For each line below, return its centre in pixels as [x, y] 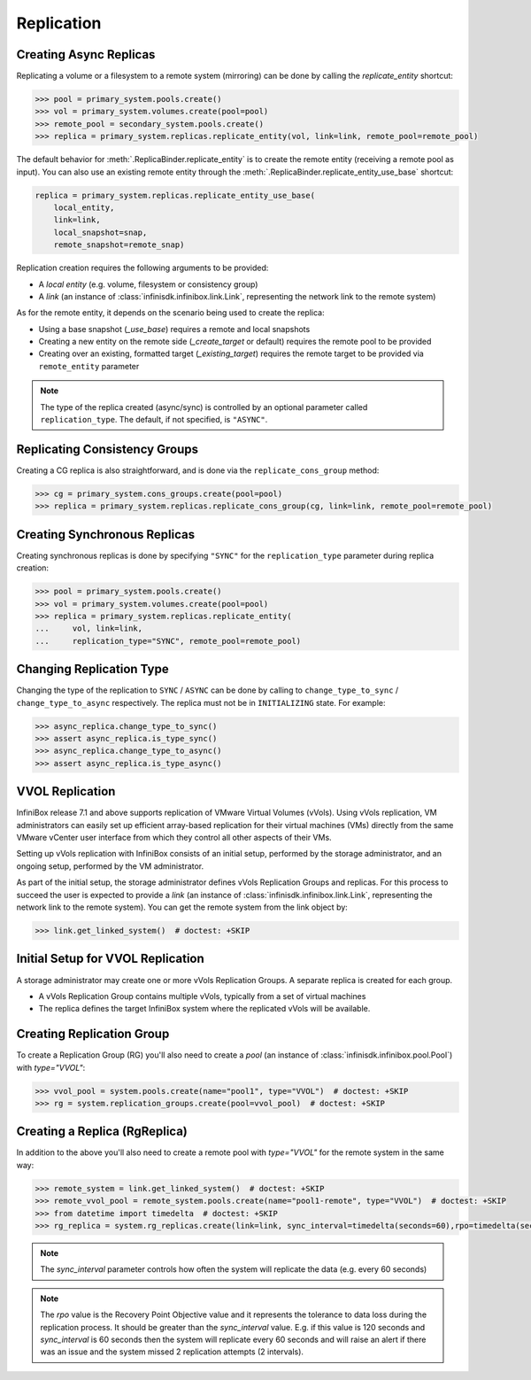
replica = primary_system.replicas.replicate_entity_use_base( [175, 195]
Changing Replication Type [92, 669]
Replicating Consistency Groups [108, 449]
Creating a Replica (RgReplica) [102, 1132]
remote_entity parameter [89, 366]
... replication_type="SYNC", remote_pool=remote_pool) [168, 641]
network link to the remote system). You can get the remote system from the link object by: [182, 907]
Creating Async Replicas [86, 54]
